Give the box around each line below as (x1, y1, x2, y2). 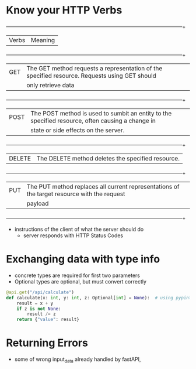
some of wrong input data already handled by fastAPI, (14, 356, 141, 364)
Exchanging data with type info (6, 252, 160, 266)
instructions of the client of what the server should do (14, 225, 144, 233)
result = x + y (16, 300, 54, 306)
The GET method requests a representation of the (26, 64, 163, 72)
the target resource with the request (26, 190, 125, 198)
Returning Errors (6, 336, 89, 350)
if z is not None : (16, 306, 61, 312)
